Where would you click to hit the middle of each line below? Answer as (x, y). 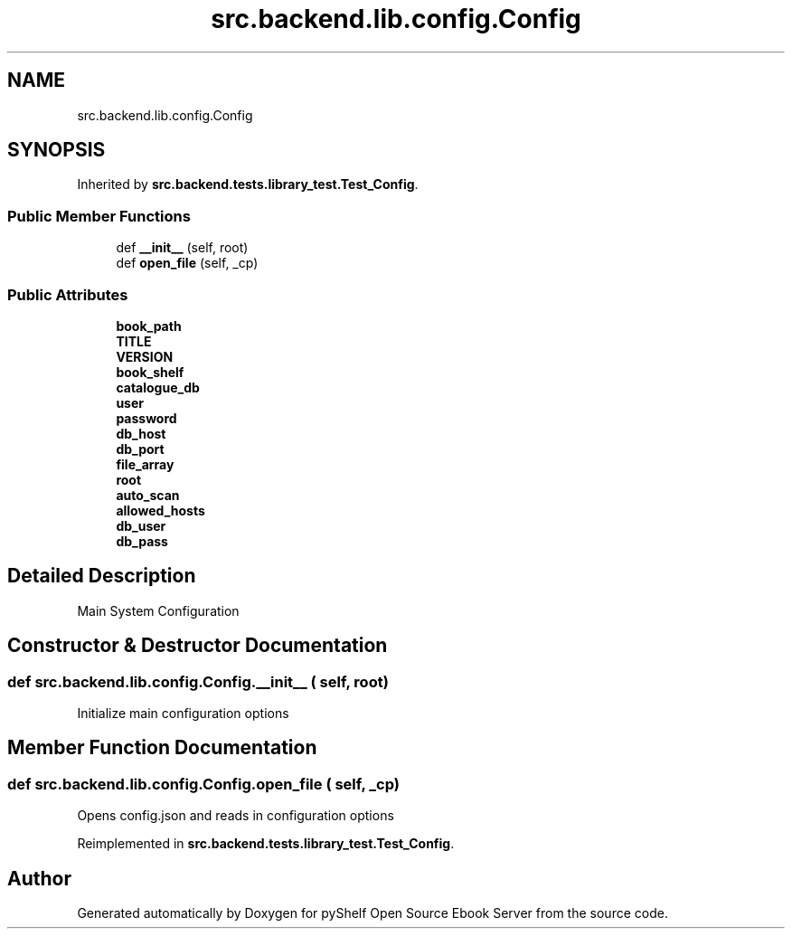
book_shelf (150, 372)
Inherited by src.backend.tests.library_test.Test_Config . (248, 184)
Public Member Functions (99, 216)
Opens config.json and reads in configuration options (236, 816)
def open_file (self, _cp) (187, 263)
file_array (145, 464)
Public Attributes (68, 294)
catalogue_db (158, 387)
